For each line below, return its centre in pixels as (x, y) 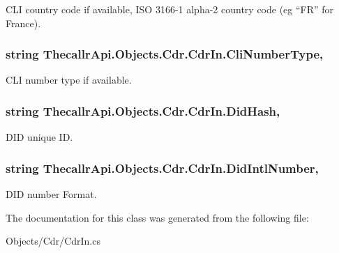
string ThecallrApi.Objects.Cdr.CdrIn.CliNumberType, (165, 54)
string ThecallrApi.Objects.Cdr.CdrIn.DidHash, (143, 110)
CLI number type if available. (69, 80)
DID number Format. (51, 194)
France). (23, 23)
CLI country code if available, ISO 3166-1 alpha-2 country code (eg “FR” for (170, 9)
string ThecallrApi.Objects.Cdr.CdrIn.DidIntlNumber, (162, 168)
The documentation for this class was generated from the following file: (157, 217)
